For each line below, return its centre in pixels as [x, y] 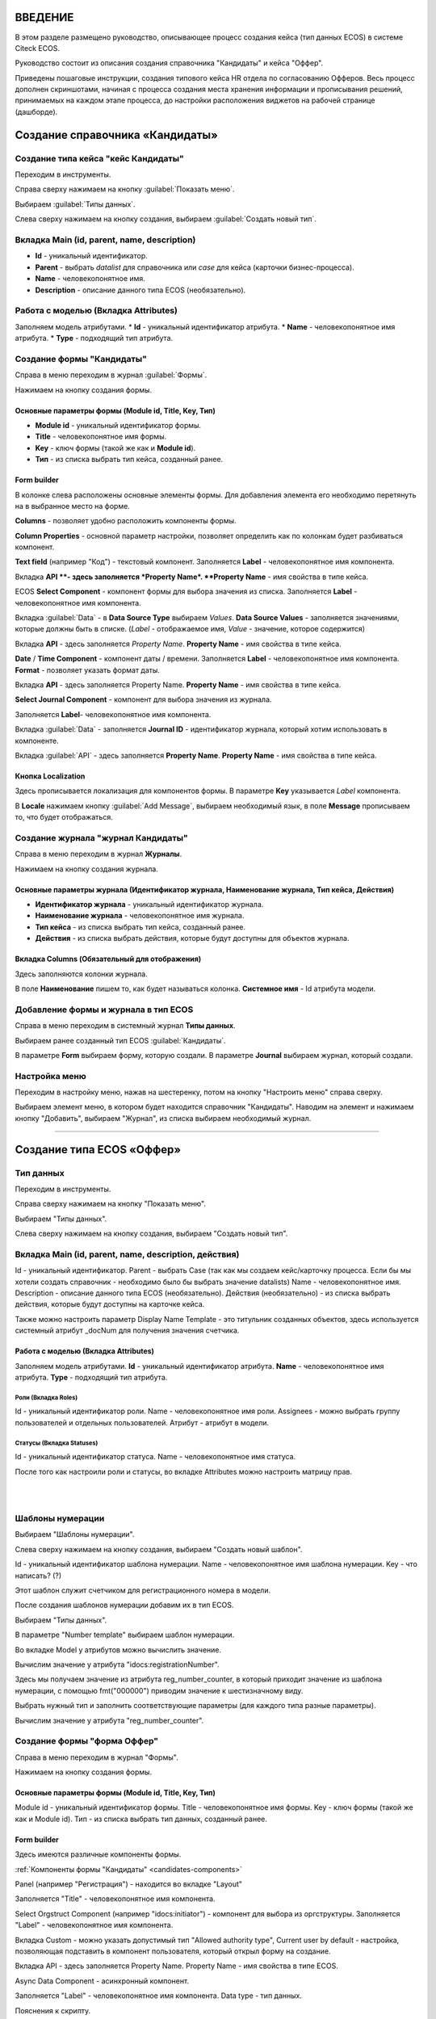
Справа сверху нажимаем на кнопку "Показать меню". [110, 1204]
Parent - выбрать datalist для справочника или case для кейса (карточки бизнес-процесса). [195, 267]
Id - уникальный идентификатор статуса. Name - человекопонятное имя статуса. [155, 1457]
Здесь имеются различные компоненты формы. [98, 1854]
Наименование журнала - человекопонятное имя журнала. [140, 916]
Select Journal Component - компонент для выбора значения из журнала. [143, 699]
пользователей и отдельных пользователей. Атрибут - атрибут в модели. [142, 1422]
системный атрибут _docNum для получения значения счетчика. [127, 1331]
